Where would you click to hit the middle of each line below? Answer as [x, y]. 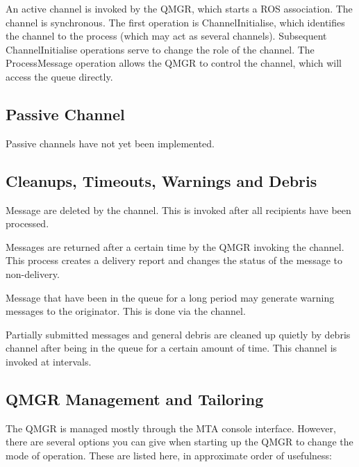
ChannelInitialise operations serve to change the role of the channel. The [160, 49]
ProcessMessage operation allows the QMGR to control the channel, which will [174, 63]
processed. [27, 223]
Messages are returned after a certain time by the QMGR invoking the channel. [175, 246]
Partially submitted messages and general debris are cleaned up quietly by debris [178, 334]
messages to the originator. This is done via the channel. [126, 311]
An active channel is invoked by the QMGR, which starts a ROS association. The [179, 8]
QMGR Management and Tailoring [135, 399]
